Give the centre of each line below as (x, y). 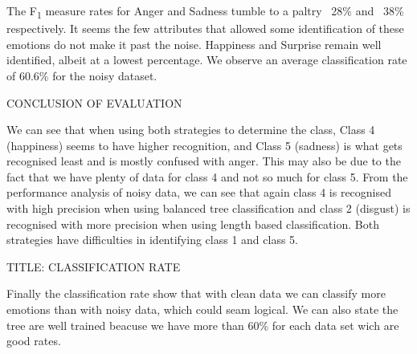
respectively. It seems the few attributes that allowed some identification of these (205, 28)
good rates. (34, 341)
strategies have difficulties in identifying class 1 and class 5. (152, 240)
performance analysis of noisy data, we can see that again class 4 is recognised (199, 192)
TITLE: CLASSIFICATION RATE (94, 266)
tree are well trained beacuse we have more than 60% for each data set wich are (203, 325)
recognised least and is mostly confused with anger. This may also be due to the (204, 161)
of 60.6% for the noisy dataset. (82, 75)
